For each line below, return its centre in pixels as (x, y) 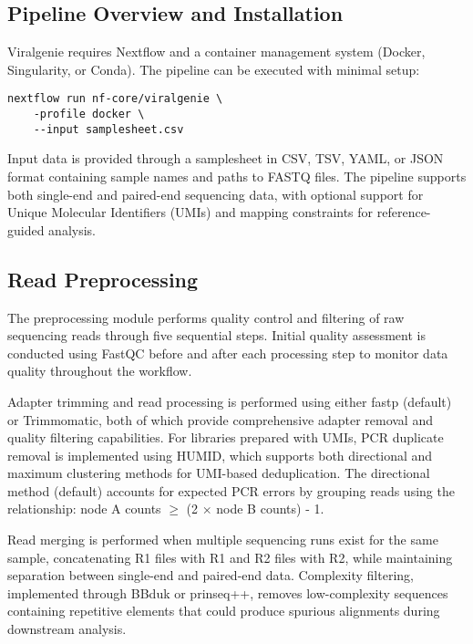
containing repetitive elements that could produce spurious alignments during (224, 611)
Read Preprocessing (103, 279)
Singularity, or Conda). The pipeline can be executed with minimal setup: (214, 69)
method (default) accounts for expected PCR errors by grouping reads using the (231, 490)
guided (26, 229)
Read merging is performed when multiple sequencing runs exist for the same (223, 540)
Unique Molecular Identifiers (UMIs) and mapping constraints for (190, 212)
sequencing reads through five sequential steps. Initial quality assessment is (216, 335)
